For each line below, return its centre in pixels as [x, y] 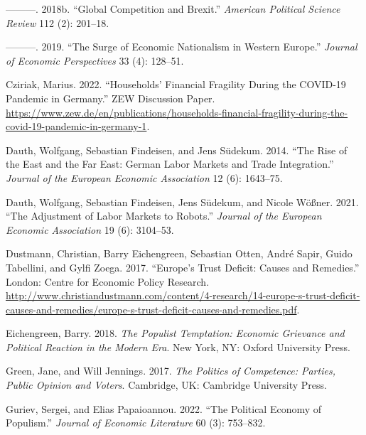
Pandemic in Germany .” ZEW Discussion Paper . [111, 98]
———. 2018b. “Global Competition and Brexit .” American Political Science [173, 9]
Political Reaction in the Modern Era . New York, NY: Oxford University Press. [178, 347]
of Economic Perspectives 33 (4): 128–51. [95, 60]
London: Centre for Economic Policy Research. [108, 281]
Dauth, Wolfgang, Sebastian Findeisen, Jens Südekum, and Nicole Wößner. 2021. [182, 202]
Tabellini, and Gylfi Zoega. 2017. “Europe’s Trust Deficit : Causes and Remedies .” [183, 267]
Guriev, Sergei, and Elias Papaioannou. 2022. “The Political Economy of [164, 408]
